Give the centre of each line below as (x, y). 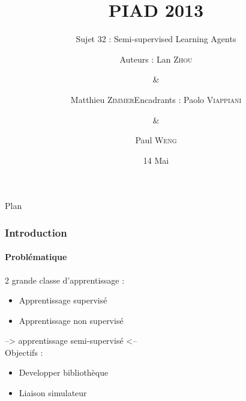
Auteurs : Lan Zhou (156, 59)
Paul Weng (156, 140)
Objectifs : (24, 352)
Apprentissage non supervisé (71, 320)
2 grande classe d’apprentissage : (65, 280)
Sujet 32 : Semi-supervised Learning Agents (156, 39)
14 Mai (156, 160)
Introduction (36, 232)
